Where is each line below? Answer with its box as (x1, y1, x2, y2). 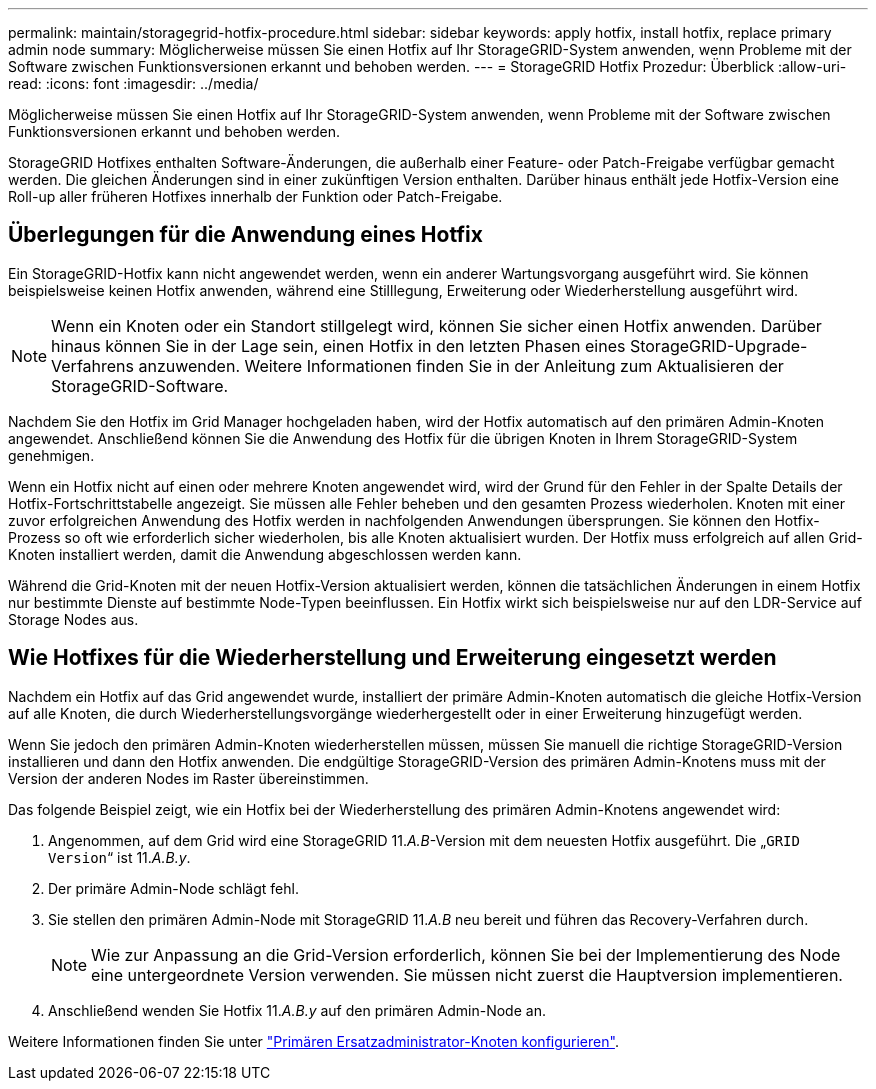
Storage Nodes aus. (8, 610, 139, 628)
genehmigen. (8, 446, 95, 464)
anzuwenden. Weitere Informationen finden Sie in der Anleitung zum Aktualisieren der (138, 355, 784, 376)
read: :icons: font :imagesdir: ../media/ (8, 75, 259, 92)
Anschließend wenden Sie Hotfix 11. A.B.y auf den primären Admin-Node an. (48, 1001, 546, 1019)
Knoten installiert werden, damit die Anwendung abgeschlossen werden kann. (8, 545, 522, 563)
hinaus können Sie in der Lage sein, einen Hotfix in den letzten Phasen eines (51, 335, 626, 356)
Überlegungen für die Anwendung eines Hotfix (8, 222, 483, 248)
